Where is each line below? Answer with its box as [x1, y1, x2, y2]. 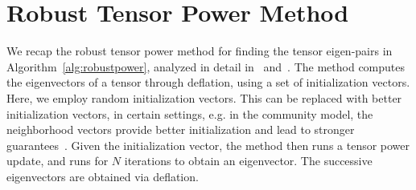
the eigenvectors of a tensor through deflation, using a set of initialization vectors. [6, 74, 410, 91]
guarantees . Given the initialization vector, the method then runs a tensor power [6, 136, 410, 153]
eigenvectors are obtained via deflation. [6, 168, 199, 184]
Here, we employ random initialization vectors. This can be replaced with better [6, 89, 402, 106]
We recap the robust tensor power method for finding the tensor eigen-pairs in [6, 42, 393, 59]
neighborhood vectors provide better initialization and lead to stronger [6, 121, 355, 138]
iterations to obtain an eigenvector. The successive [124, 152, 373, 169]
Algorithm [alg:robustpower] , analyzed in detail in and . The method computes [6, 58, 406, 75]
